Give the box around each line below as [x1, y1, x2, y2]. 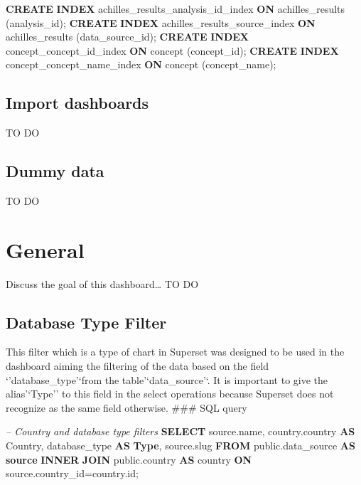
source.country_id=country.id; [6, 466, 139, 481]
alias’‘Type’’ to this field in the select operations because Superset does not [6, 386, 334, 401]
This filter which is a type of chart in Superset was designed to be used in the [6, 344, 345, 359]
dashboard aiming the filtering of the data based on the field [6, 358, 269, 373]
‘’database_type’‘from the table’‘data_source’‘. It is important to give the [6, 372, 328, 387]
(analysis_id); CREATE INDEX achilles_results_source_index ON [6, 15, 316, 30]
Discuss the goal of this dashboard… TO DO [6, 276, 199, 291]
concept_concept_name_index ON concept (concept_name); [6, 57, 276, 72]
